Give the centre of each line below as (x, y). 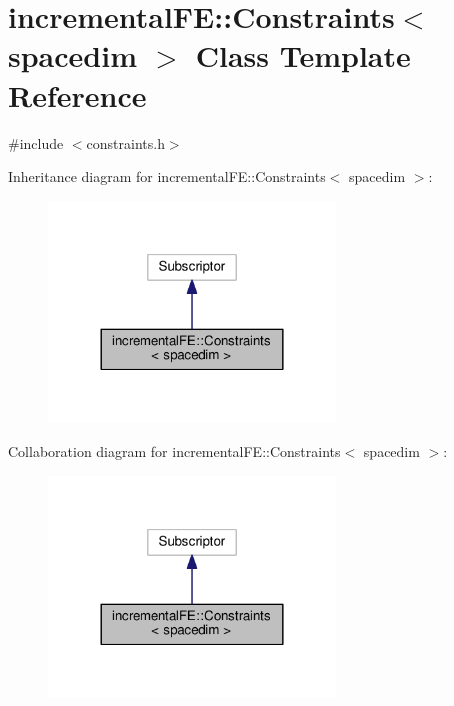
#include (36, 142)
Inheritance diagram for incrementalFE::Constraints (167, 176)
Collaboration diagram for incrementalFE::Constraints (174, 451)
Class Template (303, 55)
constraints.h (125, 142)
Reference (77, 94)
